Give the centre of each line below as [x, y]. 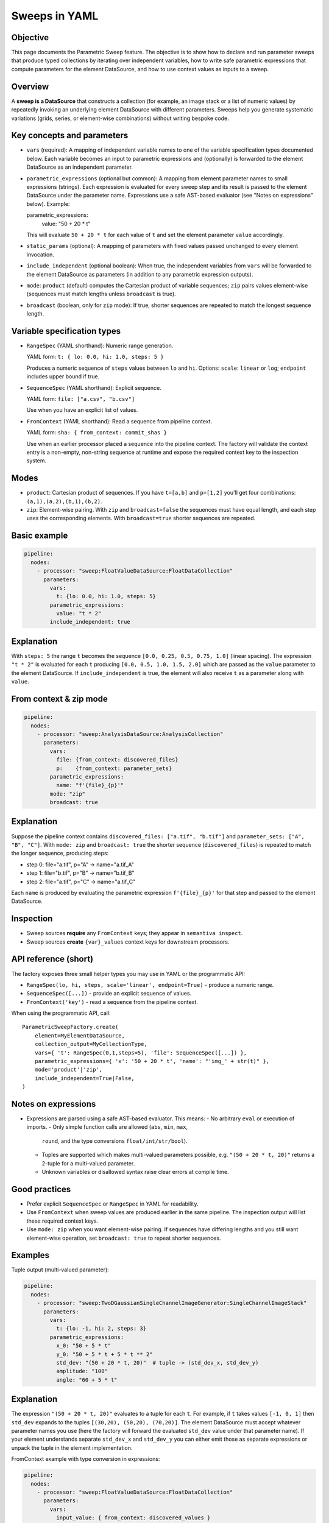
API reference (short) [52, 959]
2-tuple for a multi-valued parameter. [88, 1163]
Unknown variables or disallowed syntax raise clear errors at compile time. [135, 1172]
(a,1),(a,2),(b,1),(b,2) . [64, 501]
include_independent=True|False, [85, 1078]
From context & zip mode [59, 698]
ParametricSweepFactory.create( [70, 1027]
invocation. [41, 254]
